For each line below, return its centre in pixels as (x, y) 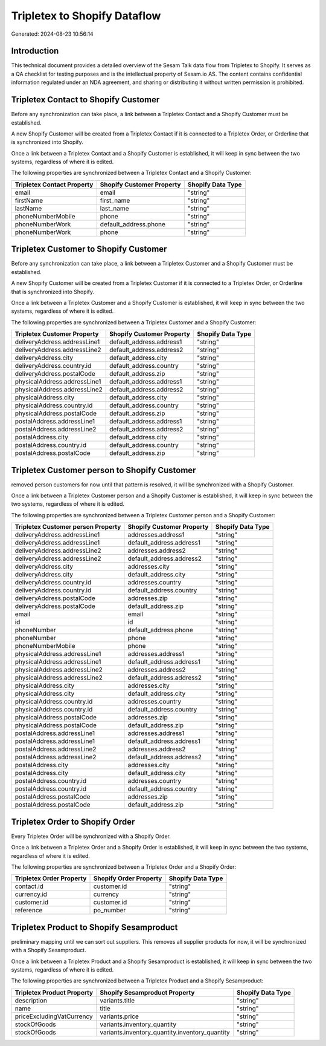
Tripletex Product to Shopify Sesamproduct (94, 927)
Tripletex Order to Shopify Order (73, 822)
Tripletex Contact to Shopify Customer (85, 100)
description (31, 1000)
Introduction (35, 51)
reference (29, 910)
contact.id (29, 886)
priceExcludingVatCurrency (54, 1016)
